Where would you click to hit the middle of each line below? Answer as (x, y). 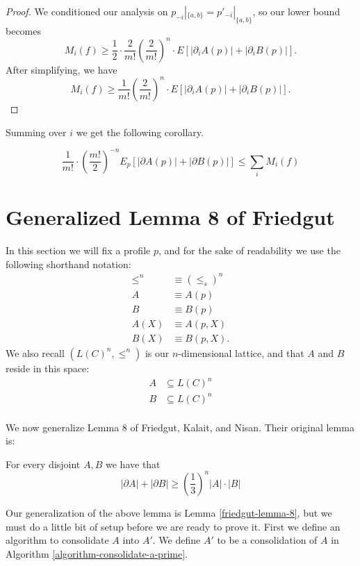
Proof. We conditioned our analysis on (87, 11)
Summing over (36, 132)
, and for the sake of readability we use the (249, 250)
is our (157, 352)
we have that (133, 464)
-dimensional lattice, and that (241, 352)
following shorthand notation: (68, 264)
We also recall (35, 352)
